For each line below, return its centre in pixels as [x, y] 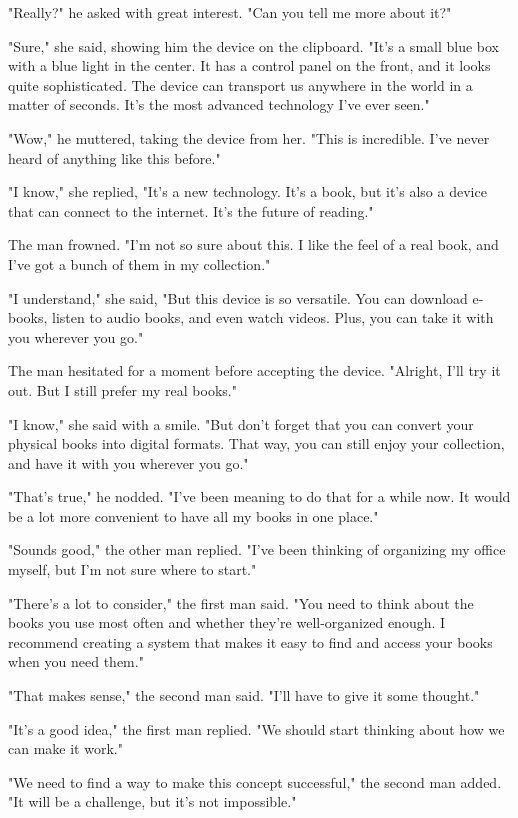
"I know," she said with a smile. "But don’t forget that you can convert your [241, 423]
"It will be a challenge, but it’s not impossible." [152, 801]
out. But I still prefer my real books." [122, 389]
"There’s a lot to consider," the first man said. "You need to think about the [241, 602]
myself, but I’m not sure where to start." [132, 569]
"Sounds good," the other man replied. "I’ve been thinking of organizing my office [257, 549]
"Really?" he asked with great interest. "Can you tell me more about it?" [230, 12]
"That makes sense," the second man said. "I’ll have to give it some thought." [244, 695]
